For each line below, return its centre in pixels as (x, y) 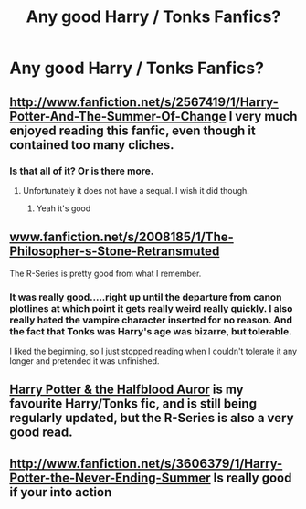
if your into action (61, 492)
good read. (41, 433)
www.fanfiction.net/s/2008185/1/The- (122, 237)
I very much (263, 116)
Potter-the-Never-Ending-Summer (111, 477)
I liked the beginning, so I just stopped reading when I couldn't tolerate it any (153, 351)
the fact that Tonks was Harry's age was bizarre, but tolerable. (151, 331)
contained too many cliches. (92, 145)
